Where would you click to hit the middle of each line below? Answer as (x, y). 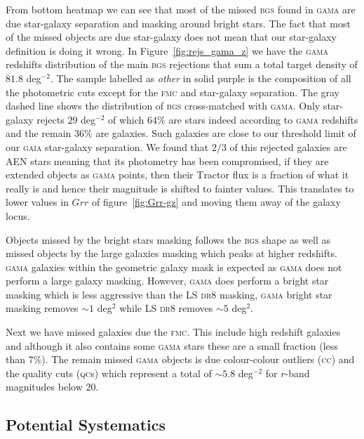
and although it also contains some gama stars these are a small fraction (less (172, 345)
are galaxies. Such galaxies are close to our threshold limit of (226, 133)
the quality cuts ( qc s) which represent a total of (109, 373)
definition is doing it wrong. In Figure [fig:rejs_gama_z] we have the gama (167, 50)
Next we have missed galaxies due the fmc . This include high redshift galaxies (173, 332)
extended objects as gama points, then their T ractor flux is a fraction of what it (177, 175)
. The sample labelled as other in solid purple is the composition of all (201, 78)
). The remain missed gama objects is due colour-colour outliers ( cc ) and (198, 359)
